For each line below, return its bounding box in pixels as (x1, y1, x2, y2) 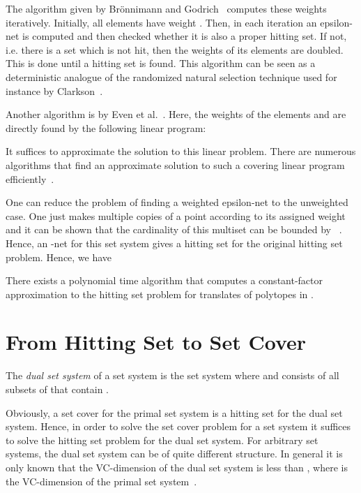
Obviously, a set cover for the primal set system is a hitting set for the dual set (6, 405, 343, 420)
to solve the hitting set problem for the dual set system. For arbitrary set (6, 432, 318, 447)
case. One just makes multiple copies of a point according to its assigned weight (6, 208, 346, 223)
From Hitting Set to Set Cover (6, 328, 307, 356)
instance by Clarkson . (6, 83, 103, 98)
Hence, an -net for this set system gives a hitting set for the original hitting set (6, 235, 343, 250)
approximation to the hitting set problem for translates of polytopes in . (6, 286, 314, 301)
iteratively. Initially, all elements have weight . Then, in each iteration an (6, 15, 317, 29)
